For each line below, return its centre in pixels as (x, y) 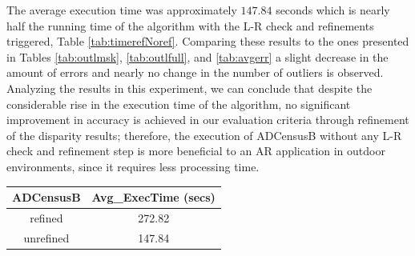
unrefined (46, 237)
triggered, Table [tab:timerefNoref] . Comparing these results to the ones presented (208, 41)
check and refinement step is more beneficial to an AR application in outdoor (196, 151)
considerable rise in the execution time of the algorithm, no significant (179, 104)
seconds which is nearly (333, 10)
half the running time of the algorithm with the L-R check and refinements (190, 25)
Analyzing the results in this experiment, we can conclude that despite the (189, 88)
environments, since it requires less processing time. (133, 166)
